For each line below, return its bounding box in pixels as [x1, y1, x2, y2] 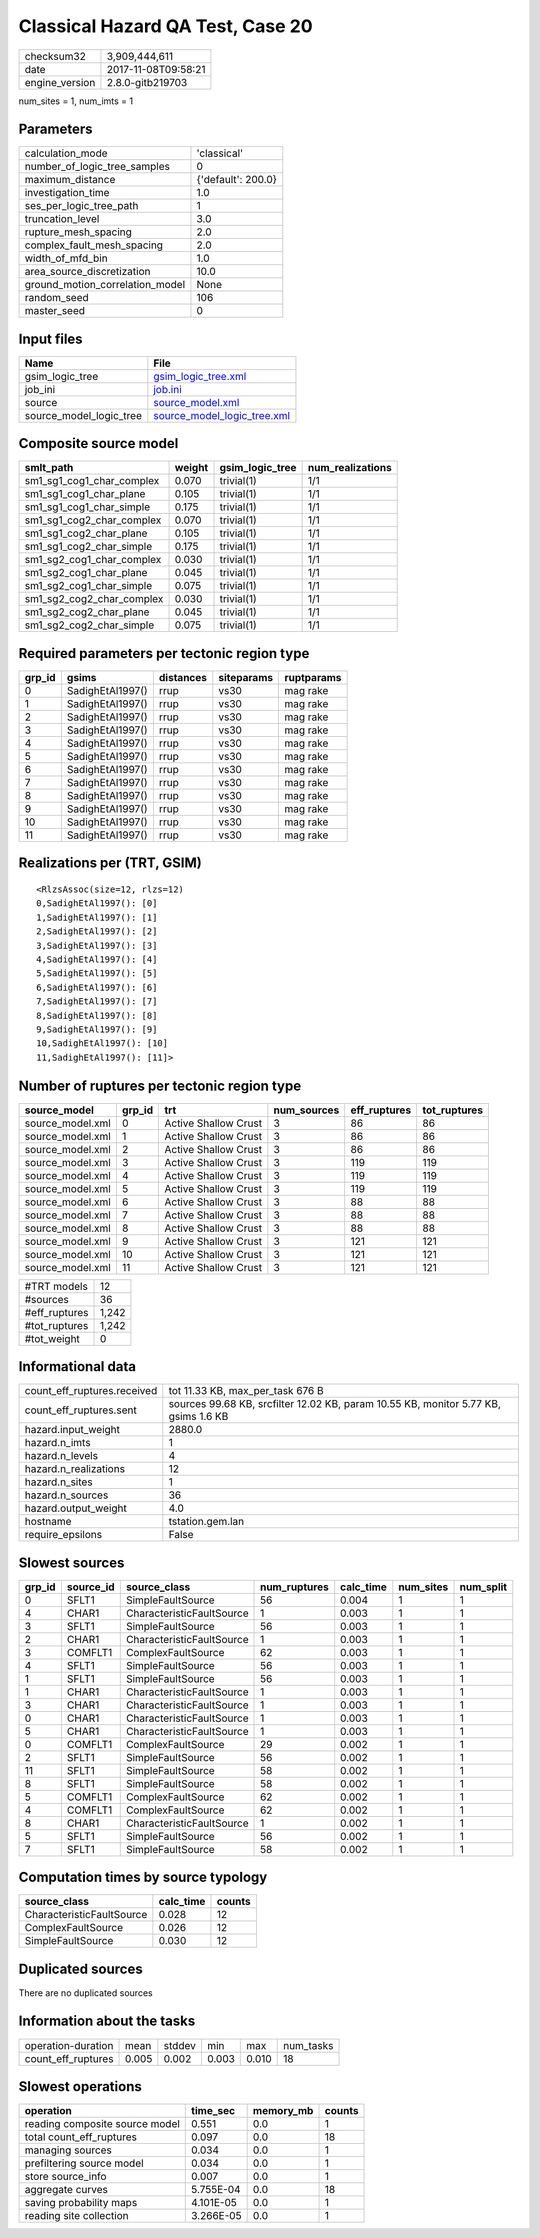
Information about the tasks [18, 2013, 196, 2030]
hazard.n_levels [24, 1449, 99, 1463]
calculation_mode [24, 146, 109, 160]
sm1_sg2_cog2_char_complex [24, 592, 164, 606]
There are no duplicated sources [18, 1986, 154, 1999]
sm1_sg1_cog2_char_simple [24, 540, 153, 554]
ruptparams [284, 671, 342, 684]
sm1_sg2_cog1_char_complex [24, 553, 162, 567]
